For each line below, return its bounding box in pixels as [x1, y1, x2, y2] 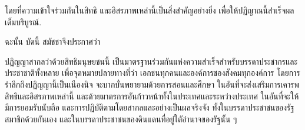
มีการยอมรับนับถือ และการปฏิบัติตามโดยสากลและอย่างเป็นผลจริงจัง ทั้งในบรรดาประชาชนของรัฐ [5, 101, 294, 114]
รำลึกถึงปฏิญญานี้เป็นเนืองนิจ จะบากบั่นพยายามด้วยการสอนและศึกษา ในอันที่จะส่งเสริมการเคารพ [5, 78, 299, 90]
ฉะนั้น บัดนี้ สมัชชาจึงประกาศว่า [5, 35, 100, 48]
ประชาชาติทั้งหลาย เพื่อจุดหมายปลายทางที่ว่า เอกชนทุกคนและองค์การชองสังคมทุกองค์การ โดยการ [5, 66, 300, 79]
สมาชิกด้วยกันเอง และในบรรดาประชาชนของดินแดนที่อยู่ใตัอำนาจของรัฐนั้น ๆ [5, 112, 237, 125]
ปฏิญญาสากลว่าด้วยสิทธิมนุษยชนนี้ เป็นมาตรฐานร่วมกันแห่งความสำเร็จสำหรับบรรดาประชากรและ [5, 55, 298, 67]
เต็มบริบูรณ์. [5, 15, 42, 28]
